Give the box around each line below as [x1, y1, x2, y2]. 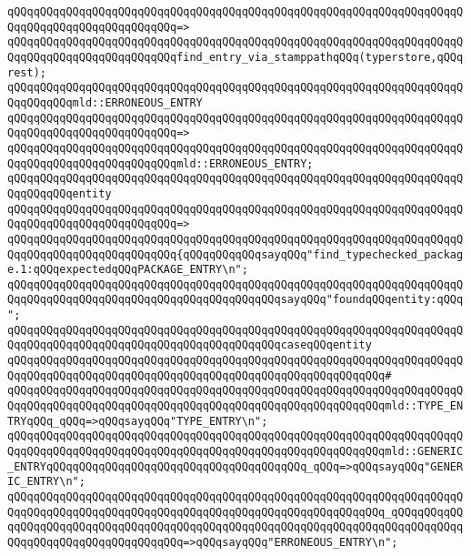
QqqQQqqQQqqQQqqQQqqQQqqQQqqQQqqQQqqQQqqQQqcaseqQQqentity [7, 339, 372, 352]
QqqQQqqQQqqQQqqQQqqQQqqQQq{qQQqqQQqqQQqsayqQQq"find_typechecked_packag [7, 248, 464, 261]
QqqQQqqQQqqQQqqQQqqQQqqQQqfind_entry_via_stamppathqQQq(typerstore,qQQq [7, 50, 464, 64]
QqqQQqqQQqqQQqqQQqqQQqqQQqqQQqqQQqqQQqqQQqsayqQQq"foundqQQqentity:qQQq [7, 293, 464, 307]
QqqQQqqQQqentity [7, 187, 112, 200]
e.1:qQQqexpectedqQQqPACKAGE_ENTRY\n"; [7, 263, 248, 277]
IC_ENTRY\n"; [7, 475, 85, 489]
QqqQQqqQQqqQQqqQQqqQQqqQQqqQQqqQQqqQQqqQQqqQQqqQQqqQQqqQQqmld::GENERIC [7, 445, 464, 459]
